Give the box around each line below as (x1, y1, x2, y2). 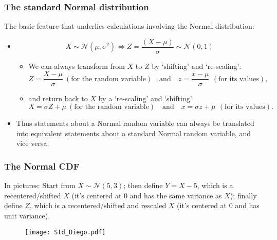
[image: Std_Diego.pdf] (25, 228, 106, 236)
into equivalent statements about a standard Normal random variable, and (16, 127, 251, 138)
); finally (230, 190, 257, 200)
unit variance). (4, 210, 50, 220)
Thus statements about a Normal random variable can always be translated (16, 118, 254, 128)
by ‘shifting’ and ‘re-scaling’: (152, 60, 242, 71)
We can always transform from (28, 60, 125, 71)
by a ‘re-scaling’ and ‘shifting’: (98, 93, 194, 103)
